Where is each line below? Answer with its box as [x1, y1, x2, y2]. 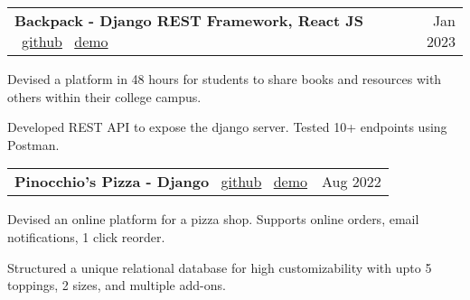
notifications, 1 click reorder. [7, 227, 165, 246]
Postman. [7, 135, 60, 154]
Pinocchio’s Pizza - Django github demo [14, 171, 308, 192]
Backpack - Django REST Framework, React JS [14, 10, 364, 31]
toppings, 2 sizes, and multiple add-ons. [7, 276, 226, 295]
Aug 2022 [322, 171, 381, 192]
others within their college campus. [7, 87, 202, 106]
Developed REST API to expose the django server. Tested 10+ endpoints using [7, 117, 447, 136]
